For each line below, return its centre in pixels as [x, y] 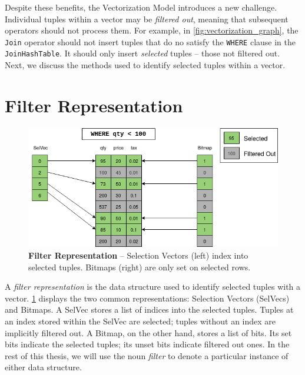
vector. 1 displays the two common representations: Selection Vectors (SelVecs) [147, 298]
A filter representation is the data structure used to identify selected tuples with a [153, 287]
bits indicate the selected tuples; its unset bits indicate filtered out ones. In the [147, 344]
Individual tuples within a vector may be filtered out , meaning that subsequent [147, 19]
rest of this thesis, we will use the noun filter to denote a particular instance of [147, 355]
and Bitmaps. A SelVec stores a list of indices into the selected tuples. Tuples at [149, 309]
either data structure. [43, 367]
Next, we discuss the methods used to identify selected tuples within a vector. [145, 65]
